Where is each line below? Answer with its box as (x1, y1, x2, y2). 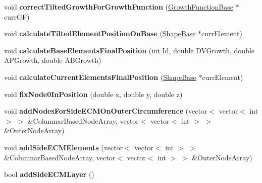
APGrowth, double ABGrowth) (4, 55, 101, 65)
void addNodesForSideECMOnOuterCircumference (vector (4, 106, 207, 116)
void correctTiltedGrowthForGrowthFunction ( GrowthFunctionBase (4, 2, 233, 12)
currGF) (4, 11, 30, 22)
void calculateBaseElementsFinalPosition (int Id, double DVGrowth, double (4, 45, 255, 55)
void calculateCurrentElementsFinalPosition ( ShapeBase (4, 71, 196, 82)
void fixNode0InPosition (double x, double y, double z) (4, 88, 183, 99)
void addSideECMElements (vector (4, 142, 123, 152)
